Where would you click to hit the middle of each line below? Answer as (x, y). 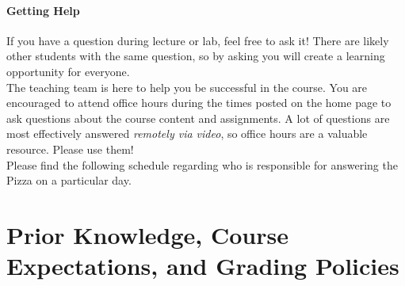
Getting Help (43, 10)
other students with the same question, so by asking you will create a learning (196, 56)
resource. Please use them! (70, 149)
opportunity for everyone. (68, 71)
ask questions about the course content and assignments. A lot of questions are (198, 118)
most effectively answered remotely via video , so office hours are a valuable (187, 133)
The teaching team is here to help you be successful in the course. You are (187, 87)
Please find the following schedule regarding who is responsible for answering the (202, 164)
